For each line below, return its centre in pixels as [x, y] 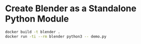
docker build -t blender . [33, 32]
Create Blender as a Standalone [71, 9]
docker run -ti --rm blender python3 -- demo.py [56, 36]
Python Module [37, 19]
